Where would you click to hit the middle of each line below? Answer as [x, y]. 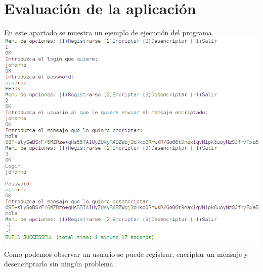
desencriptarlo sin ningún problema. [60, 264]
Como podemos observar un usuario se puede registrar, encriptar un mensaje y [126, 254]
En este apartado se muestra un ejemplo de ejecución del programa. [109, 33]
